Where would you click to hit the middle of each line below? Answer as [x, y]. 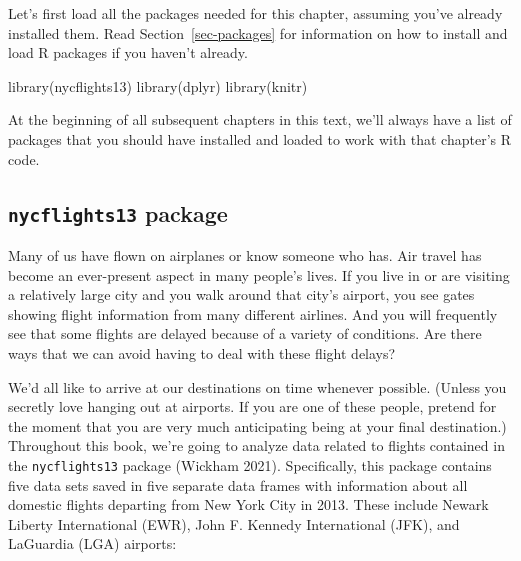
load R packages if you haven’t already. [128, 52]
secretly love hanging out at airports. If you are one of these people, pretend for [252, 406]
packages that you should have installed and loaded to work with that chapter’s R [260, 138]
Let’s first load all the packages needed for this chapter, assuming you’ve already [255, 13]
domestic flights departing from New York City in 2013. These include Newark [248, 504]
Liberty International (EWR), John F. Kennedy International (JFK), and [234, 523]
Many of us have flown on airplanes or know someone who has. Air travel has [245, 254]
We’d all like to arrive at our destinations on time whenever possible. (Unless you [257, 386]
